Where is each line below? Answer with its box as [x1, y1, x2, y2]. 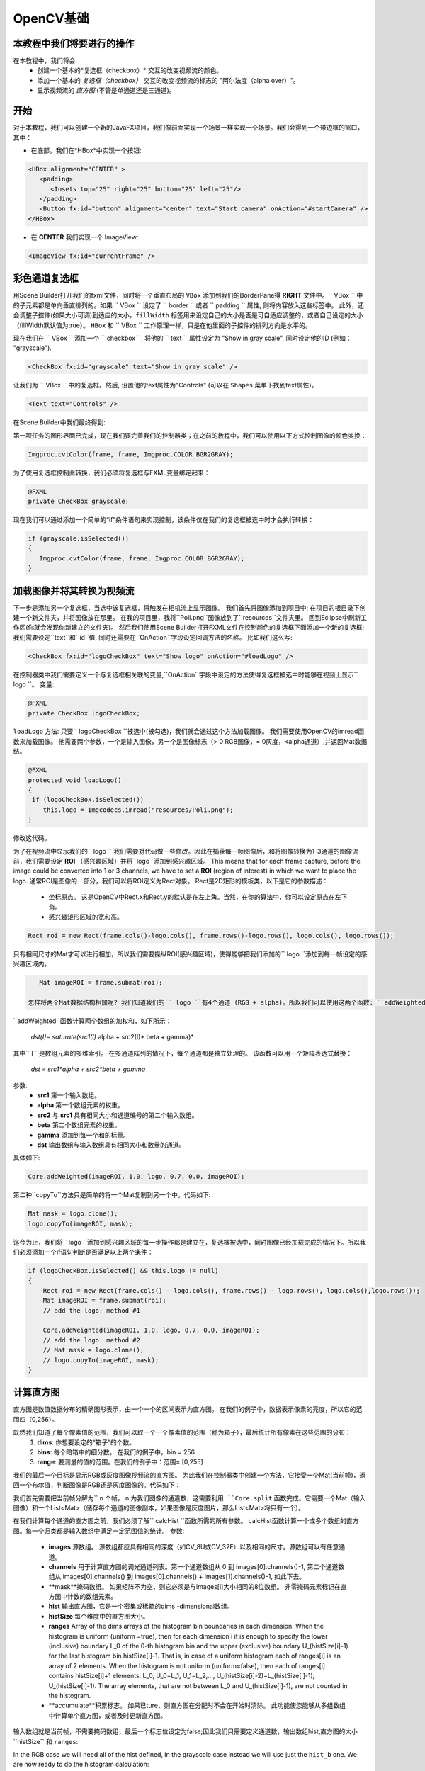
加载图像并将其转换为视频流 [13, 584, 135, 596]
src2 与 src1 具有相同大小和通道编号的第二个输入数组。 [37, 1111, 198, 1119]
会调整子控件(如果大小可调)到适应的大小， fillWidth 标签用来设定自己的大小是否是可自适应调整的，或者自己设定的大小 [13, 311, 364, 319]
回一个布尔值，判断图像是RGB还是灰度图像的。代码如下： [13, 1481, 181, 1489]
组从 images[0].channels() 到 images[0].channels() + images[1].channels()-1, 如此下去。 [48, 1573, 306, 1581]
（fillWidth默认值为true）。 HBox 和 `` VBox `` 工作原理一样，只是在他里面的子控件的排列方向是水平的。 [13, 321, 312, 329]
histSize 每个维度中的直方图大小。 [48, 1612, 149, 1620]
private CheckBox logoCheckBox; [28, 709, 141, 717]
